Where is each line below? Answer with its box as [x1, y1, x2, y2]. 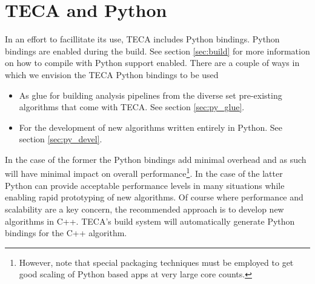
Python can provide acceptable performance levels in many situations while [5, 179, 285, 191]
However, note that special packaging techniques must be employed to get [19, 256, 294, 268]
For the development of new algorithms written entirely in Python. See [19, 121, 283, 133]
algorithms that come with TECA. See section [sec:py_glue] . [19, 101, 245, 113]
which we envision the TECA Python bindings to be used [5, 68, 219, 81]
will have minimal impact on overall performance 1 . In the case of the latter [5, 165, 283, 180]
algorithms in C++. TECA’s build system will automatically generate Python [5, 214, 295, 227]
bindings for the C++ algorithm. [5, 226, 127, 239]
